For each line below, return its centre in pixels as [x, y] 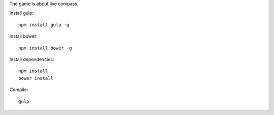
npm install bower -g [45, 48]
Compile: [19, 90]
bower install [36, 78]
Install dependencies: [32, 59]
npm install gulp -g [44, 25]
